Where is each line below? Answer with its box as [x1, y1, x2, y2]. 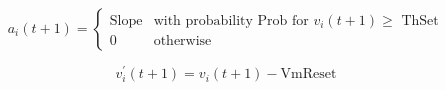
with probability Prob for [153, 13, 309, 28]
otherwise [153, 34, 212, 49]
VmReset [280, 67, 337, 82]
